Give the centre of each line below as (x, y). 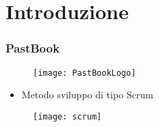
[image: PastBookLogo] (85, 73)
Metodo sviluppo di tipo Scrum (87, 95)
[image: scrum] (68, 116)
